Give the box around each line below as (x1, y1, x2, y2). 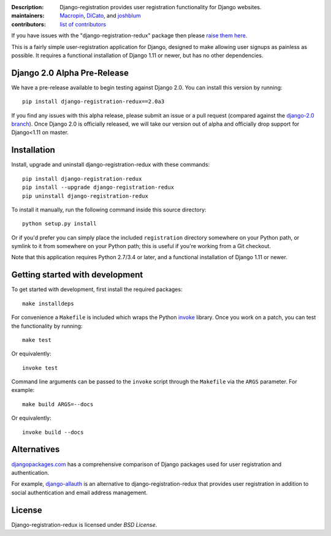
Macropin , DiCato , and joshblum (59, 12, 141, 20)
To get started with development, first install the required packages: (11, 285, 183, 293)
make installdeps (22, 300, 74, 307)
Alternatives (11, 444, 60, 455)
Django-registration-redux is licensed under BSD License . (11, 521, 158, 528)
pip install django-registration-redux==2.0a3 (22, 98, 165, 105)
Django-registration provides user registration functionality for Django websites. (59, 4, 262, 10)
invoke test (22, 364, 58, 371)
